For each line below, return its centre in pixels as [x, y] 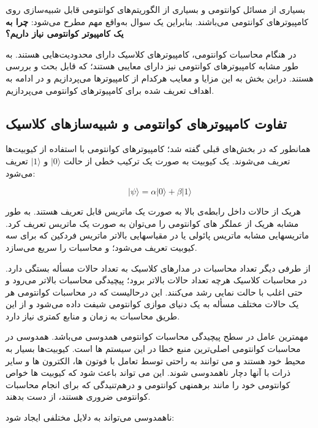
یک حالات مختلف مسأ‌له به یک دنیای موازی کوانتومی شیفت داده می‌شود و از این [152, 304]
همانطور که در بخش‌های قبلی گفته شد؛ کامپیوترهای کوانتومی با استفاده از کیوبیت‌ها [158, 149]
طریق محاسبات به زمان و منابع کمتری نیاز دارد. [93, 315]
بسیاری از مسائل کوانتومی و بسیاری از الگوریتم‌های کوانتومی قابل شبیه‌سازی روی [156, 9]
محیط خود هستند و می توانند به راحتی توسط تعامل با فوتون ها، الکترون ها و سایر [156, 360]
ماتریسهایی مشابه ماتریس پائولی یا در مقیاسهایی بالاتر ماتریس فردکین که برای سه [157, 235]
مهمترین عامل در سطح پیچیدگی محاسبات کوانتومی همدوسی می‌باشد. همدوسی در [157, 336]
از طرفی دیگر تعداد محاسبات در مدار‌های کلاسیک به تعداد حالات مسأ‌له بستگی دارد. [158, 268]
